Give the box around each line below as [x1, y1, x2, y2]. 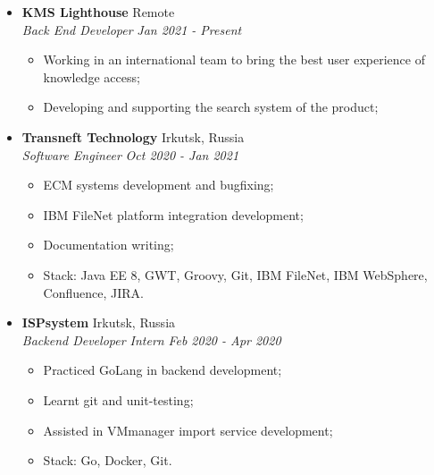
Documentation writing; [43, 235, 174, 254]
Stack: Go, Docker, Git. [43, 451, 172, 470]
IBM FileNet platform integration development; [43, 205, 304, 224]
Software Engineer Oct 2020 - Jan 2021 [21, 145, 239, 164]
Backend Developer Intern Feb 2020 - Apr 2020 [21, 330, 281, 349]
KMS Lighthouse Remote [21, 3, 175, 21]
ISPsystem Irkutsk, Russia [21, 313, 176, 332]
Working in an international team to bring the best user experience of [43, 50, 425, 69]
